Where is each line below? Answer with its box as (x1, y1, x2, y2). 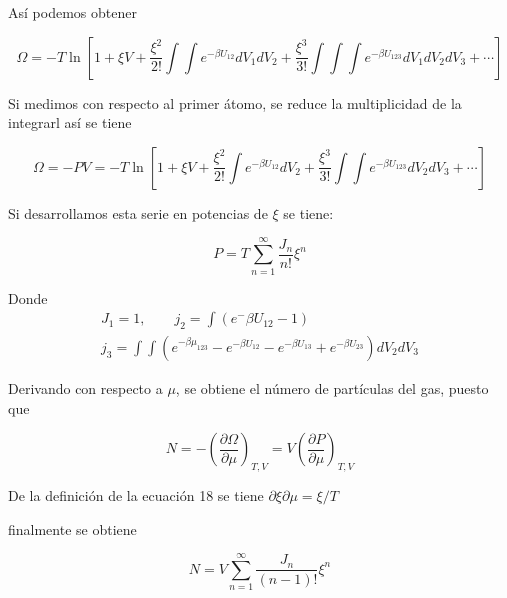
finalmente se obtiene (8, 518, 137, 539)
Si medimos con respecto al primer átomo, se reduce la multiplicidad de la (8, 92, 462, 113)
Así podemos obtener (8, 2, 137, 22)
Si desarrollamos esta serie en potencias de (8, 202, 268, 223)
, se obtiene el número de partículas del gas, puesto (175, 377, 489, 398)
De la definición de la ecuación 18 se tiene (8, 484, 264, 505)
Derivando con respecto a (8, 377, 163, 398)
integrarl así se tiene (8, 112, 132, 133)
